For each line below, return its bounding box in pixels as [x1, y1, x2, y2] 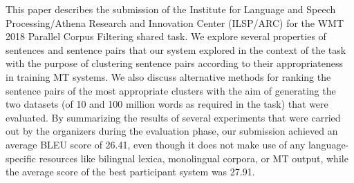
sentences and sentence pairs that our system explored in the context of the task [6, 42, 346, 57]
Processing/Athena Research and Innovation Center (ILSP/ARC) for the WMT [6, 15, 344, 30]
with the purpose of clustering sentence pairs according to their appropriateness [6, 56, 344, 70]
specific [6, 151, 37, 165]
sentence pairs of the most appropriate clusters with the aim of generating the [6, 83, 336, 97]
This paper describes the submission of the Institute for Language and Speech [6, 2, 336, 16]
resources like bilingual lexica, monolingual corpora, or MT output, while [39, 151, 348, 165]
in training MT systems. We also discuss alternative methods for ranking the [6, 69, 331, 84]
